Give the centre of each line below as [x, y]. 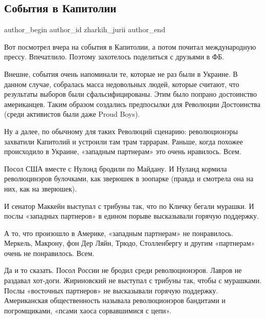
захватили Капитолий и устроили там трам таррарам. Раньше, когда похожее [124, 141]
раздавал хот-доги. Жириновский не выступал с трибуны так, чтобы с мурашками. [133, 280]
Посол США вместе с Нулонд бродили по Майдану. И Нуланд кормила [116, 168]
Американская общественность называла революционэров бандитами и [115, 300]
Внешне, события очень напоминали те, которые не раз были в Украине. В [121, 73]
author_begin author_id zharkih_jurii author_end [85, 29]
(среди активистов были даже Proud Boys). [72, 114]
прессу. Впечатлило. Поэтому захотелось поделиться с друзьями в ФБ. [114, 57]
